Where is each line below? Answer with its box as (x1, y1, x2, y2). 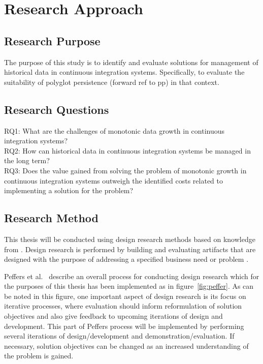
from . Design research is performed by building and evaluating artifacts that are (4, 244, 256, 254)
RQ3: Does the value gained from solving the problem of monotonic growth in (4, 165, 247, 175)
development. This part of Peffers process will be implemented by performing (4, 320, 244, 331)
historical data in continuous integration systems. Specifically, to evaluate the (4, 67, 245, 77)
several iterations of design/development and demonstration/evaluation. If (4, 330, 235, 341)
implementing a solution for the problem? (4, 185, 134, 196)
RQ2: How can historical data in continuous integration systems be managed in (4, 145, 251, 156)
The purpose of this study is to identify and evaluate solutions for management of (4, 56, 258, 67)
